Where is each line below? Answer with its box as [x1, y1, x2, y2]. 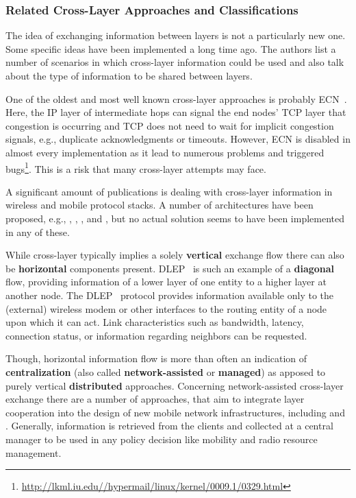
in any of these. [5, 224, 70, 239]
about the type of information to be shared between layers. [5, 69, 253, 82]
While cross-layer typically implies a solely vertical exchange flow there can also [5, 248, 344, 262]
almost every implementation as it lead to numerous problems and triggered [5, 145, 325, 159]
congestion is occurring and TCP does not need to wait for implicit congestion [5, 118, 334, 132]
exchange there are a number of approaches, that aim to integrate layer [5, 392, 305, 406]
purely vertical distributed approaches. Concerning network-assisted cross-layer [5, 378, 344, 392]
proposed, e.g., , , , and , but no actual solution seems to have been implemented [5, 211, 345, 225]
